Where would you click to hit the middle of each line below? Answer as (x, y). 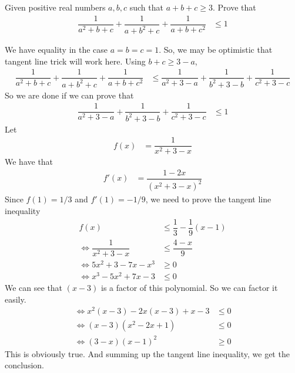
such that (146, 7)
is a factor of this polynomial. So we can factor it (189, 287)
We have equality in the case (56, 50)
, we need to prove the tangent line (208, 199)
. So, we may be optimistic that (216, 50)
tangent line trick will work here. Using (75, 61)
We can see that (34, 287)
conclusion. (24, 365)
